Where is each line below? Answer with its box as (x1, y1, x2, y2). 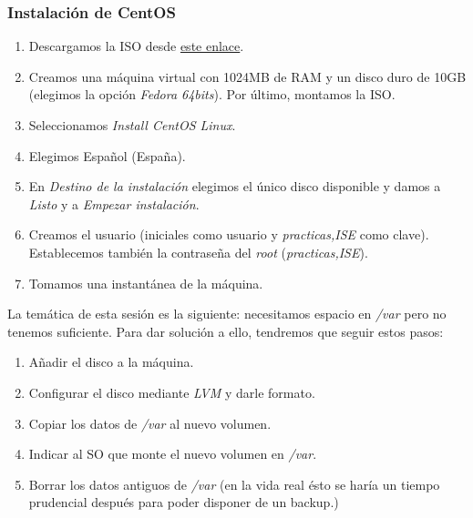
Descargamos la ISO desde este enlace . (28, 36, 244, 56)
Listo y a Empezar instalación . (28, 194, 200, 213)
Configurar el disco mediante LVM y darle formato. (28, 382, 315, 401)
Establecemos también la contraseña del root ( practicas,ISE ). (28, 242, 368, 261)
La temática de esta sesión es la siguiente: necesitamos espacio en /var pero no (7, 304, 447, 323)
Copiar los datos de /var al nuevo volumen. (28, 413, 272, 432)
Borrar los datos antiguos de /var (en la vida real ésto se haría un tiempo (28, 474, 440, 493)
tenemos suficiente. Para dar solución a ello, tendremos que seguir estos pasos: (7, 321, 444, 340)
